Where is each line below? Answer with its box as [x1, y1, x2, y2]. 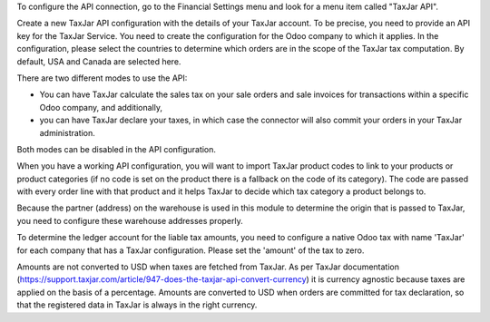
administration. [39, 127, 95, 138]
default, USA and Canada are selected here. [16, 55, 181, 67]
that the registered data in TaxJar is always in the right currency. [16, 299, 258, 310]
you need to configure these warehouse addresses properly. [16, 215, 244, 226]
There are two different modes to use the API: [16, 73, 188, 83]
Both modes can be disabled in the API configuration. [16, 143, 217, 154]
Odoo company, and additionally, [39, 102, 163, 112]
